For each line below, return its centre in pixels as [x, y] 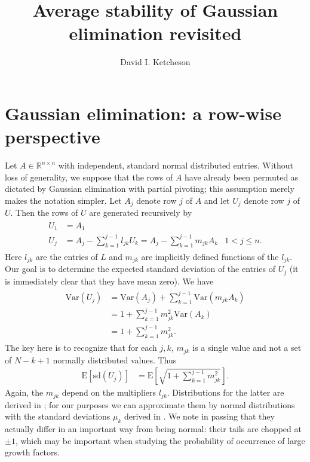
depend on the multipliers [109, 392]
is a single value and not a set [247, 348]
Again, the [24, 392]
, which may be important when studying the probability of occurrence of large [160, 440]
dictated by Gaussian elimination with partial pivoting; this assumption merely [150, 189]
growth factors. [32, 452]
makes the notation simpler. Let [63, 200]
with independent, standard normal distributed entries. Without [176, 165]
